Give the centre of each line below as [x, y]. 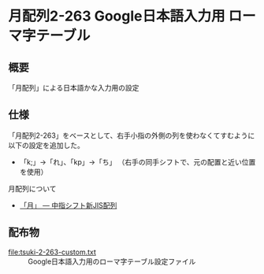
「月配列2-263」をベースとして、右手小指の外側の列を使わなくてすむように [132, 135]
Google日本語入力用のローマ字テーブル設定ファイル [112, 261]
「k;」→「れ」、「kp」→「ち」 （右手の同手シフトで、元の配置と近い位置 [138, 161]
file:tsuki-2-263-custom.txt [52, 252]
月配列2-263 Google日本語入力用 [117, 16]
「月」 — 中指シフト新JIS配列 [68, 205]
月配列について [32, 188]
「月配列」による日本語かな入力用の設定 [74, 88]
